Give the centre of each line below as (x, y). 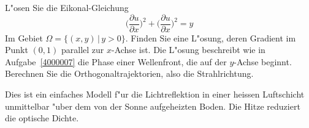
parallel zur (82, 50)
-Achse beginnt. (263, 61)
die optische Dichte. (42, 118)
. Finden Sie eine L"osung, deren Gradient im (211, 37)
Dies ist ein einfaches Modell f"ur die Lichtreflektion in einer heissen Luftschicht (155, 94)
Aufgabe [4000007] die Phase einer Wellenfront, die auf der (116, 61)
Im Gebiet (24, 37)
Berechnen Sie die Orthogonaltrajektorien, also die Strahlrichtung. (129, 73)
